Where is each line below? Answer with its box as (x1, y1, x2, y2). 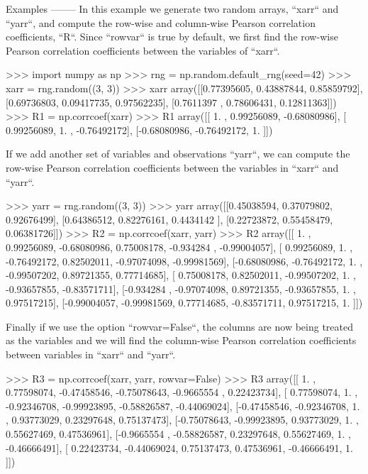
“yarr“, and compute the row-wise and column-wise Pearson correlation (6, 15, 316, 30)
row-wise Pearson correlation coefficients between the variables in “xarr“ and (6, 160, 339, 175)
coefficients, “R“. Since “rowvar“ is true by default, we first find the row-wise (6, 29, 338, 44)
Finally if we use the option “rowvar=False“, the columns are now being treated (6, 319, 353, 334)
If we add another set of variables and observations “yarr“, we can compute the (6, 146, 350, 161)
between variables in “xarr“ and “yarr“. (6, 347, 176, 362)
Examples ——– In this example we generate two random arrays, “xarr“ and (6, 1, 339, 16)
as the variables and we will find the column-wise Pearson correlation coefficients (6, 333, 357, 348)
